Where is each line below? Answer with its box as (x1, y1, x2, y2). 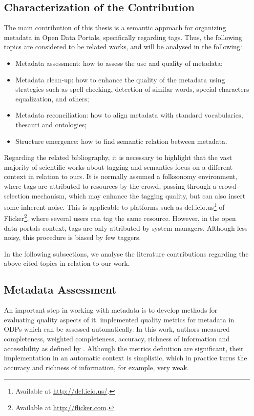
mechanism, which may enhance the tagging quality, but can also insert (31, 190, 246, 200)
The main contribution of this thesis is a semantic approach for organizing (4, 22, 226, 33)
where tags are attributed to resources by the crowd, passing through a (4, 180, 217, 191)
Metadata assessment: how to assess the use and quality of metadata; (15, 58, 223, 68)
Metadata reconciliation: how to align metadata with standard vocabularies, (15, 110, 243, 120)
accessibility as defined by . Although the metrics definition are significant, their (4, 343, 244, 353)
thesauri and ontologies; (15, 119, 87, 129)
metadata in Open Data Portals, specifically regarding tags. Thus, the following (4, 32, 242, 42)
